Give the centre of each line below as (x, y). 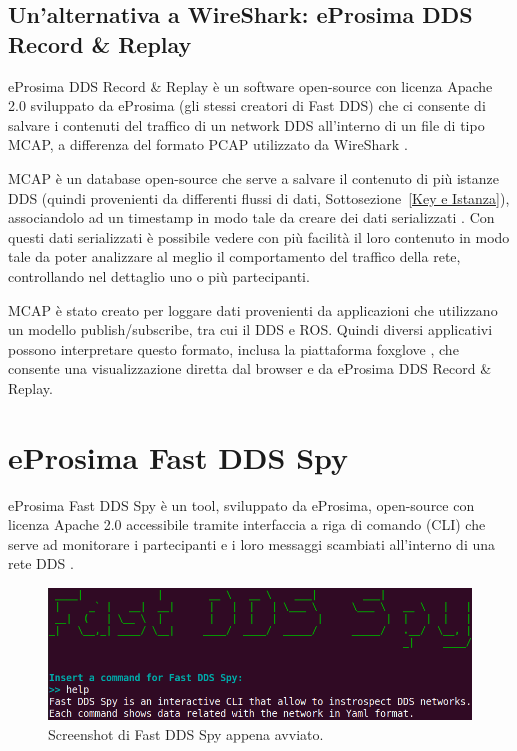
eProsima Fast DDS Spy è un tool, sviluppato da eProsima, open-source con (241, 504)
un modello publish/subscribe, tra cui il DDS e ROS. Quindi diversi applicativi (250, 329)
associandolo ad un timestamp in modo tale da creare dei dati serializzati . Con (251, 217)
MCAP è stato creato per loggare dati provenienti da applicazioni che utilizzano (253, 309)
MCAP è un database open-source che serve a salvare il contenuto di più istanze (254, 177)
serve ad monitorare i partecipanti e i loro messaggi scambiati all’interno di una (252, 543)
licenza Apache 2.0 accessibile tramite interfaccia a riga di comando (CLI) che (247, 524)
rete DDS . (41, 563)
